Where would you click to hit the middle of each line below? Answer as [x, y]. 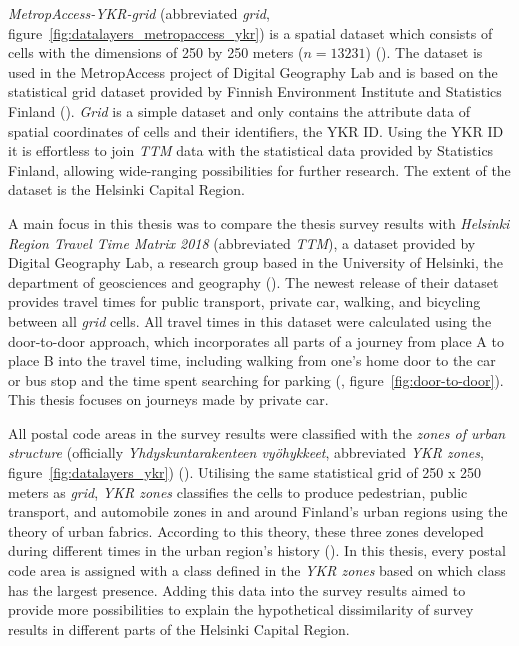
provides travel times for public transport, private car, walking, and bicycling [244, 301]
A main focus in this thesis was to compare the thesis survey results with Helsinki [259, 222]
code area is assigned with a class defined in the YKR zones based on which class [257, 570]
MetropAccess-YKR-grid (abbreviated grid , [139, 13]
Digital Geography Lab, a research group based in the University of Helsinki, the [255, 262]
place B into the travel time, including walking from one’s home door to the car [252, 360]
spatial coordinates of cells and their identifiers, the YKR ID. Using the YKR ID [256, 130]
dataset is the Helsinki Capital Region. [126, 189]
